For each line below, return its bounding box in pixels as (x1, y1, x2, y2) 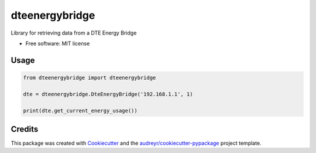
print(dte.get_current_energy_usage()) (23, 107, 138, 114)
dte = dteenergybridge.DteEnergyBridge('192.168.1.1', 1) (23, 91, 193, 97)
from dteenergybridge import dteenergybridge (23, 74, 156, 81)
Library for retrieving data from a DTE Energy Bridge (11, 29, 137, 36)
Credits (11, 124, 39, 134)
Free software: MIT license (25, 40, 90, 47)
